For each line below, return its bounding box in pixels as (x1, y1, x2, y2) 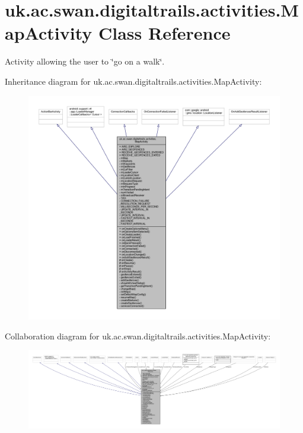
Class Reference (98, 21, 231, 45)
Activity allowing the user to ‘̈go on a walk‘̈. (5, 55, 165, 68)
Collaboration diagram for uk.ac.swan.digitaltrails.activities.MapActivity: (5, 329, 271, 342)
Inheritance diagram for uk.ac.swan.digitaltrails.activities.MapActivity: (5, 75, 262, 87)
